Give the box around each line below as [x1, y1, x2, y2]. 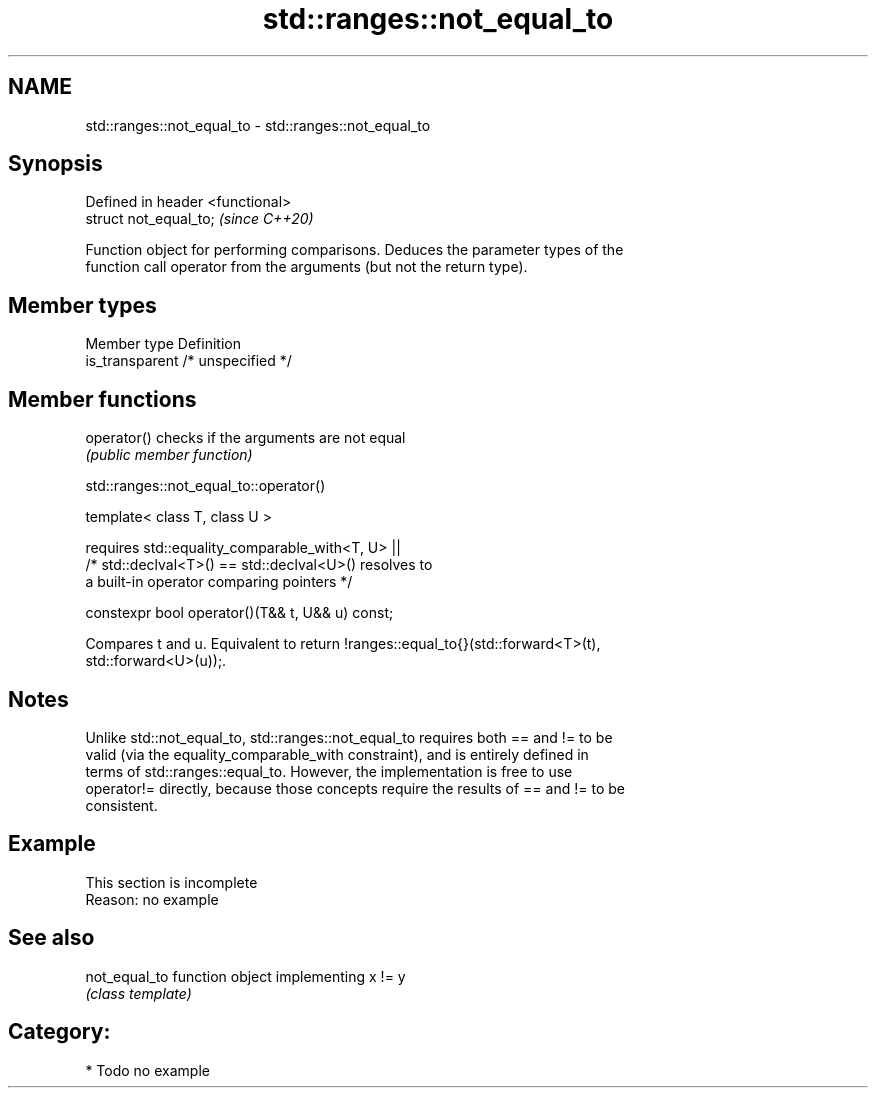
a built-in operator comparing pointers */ [85, 573, 353, 591]
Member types [8, 292, 157, 318]
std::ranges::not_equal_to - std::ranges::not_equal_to [85, 116, 431, 134]
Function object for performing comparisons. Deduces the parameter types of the [85, 241, 624, 259]
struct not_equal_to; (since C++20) [85, 210, 314, 228]
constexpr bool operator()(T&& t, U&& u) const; [85, 604, 394, 622]
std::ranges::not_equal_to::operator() [85, 477, 326, 495]
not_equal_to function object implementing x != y [85, 967, 406, 985]
